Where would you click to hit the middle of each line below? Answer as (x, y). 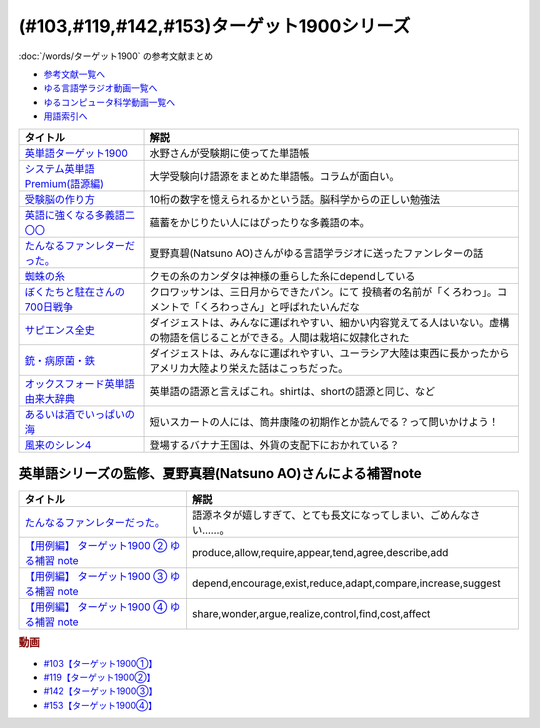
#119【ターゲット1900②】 (99, 677)
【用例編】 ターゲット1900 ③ (96, 577)
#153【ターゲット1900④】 (100, 705)
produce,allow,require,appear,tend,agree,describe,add (320, 553)
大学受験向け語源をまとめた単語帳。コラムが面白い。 (274, 176)
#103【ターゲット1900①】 (100, 663)
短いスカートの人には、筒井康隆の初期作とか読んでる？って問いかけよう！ (324, 422)
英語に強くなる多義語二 (79, 215)
